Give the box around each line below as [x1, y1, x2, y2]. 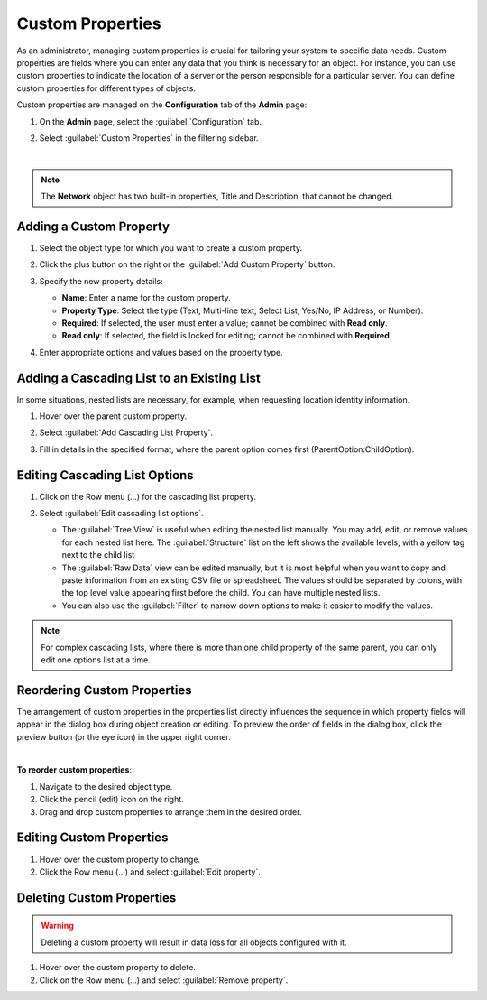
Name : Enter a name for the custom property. [61, 292, 232, 303]
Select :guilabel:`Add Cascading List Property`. [39, 427, 214, 438]
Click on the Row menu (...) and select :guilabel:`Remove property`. [39, 975, 289, 986]
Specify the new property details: [39, 275, 163, 286]
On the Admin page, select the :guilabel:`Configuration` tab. [39, 116, 262, 126]
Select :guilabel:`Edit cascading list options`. [39, 508, 204, 519]
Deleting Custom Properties [16, 890, 177, 905]
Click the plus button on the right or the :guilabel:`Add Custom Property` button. [39, 259, 335, 270]
